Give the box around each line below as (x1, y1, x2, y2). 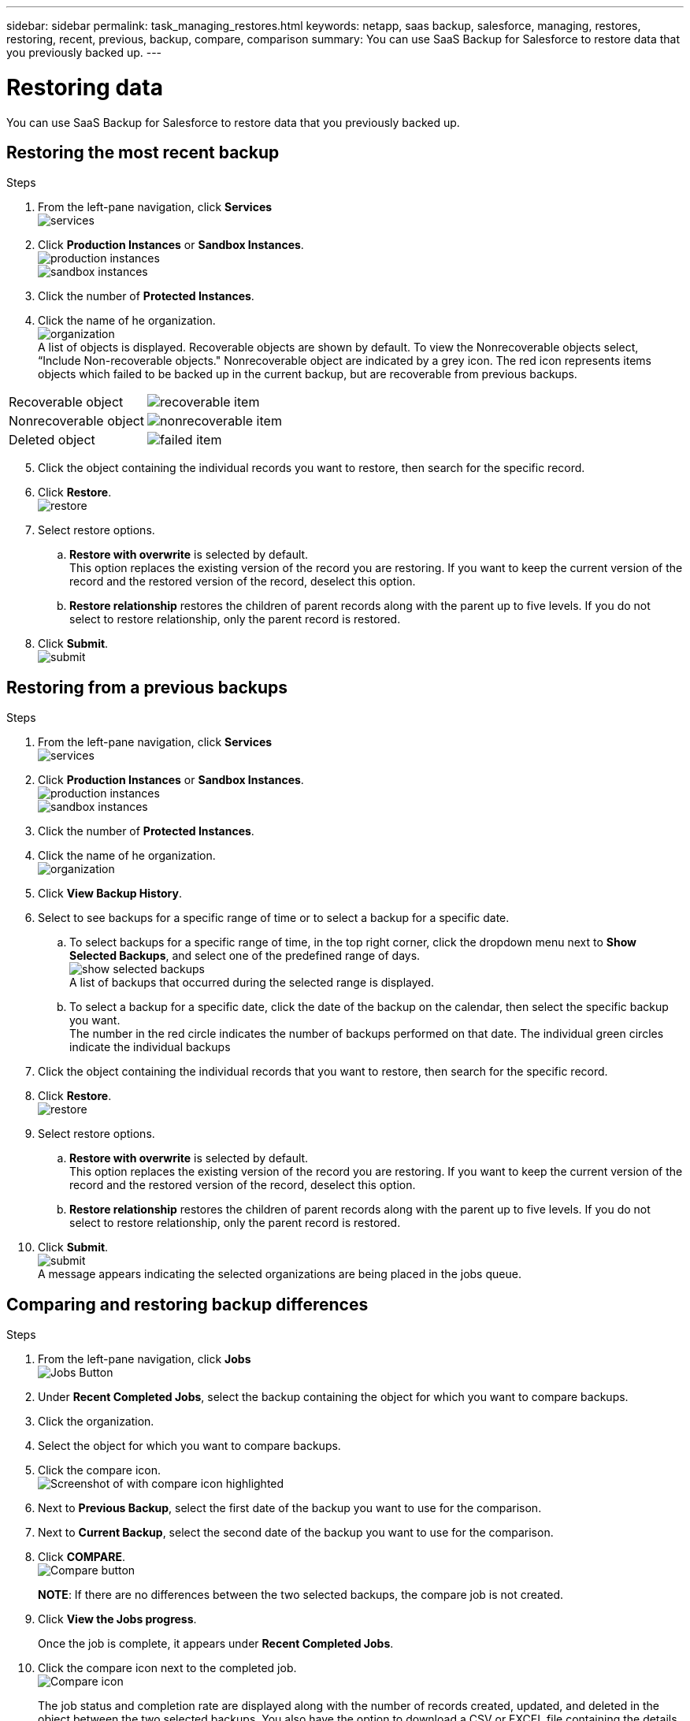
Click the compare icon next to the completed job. (38, 1661, 297, 1675)
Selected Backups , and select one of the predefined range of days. (69, 949, 421, 963)
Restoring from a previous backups (6, 677, 288, 697)
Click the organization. (38, 1414, 154, 1429)
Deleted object (9, 432, 95, 448)
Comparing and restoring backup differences (6, 1294, 369, 1314)
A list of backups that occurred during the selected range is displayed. (69, 976, 435, 990)
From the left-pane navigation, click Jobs (38, 1352, 251, 1366)
